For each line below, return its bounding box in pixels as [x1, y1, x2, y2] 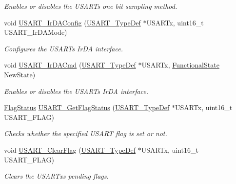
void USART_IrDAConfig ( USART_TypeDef [4, 17, 141, 27]
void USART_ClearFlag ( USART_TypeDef [4, 144, 136, 155]
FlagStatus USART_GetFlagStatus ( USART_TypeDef [4, 102, 170, 113]
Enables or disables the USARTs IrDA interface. [4, 86, 149, 96]
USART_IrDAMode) [4, 27, 67, 37]
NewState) [4, 69, 36, 79]
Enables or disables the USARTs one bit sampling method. [4, 1, 177, 11]
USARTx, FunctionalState [141, 60, 219, 70]
